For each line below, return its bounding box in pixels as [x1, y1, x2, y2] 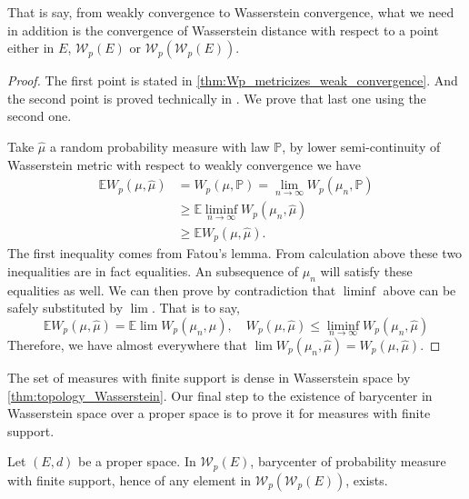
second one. [7, 106, 72, 125]
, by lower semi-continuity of [282, 136, 441, 155]
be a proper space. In [78, 452, 196, 471]
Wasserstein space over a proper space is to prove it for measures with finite [7, 404, 431, 423]
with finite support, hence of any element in [7, 470, 252, 489]
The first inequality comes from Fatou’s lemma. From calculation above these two [7, 244, 463, 263]
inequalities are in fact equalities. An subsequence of [7, 261, 299, 280]
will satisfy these [320, 261, 413, 280]
